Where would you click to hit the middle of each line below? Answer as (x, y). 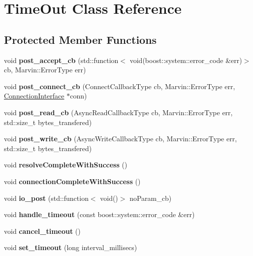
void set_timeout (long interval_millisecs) (71, 247)
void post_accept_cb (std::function (61, 60)
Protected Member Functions (80, 39)
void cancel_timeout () (42, 231)
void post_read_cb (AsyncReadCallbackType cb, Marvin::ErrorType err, (118, 112)
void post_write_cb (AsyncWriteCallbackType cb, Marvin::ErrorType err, (121, 139)
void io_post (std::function (46, 198)
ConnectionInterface (34, 96)
